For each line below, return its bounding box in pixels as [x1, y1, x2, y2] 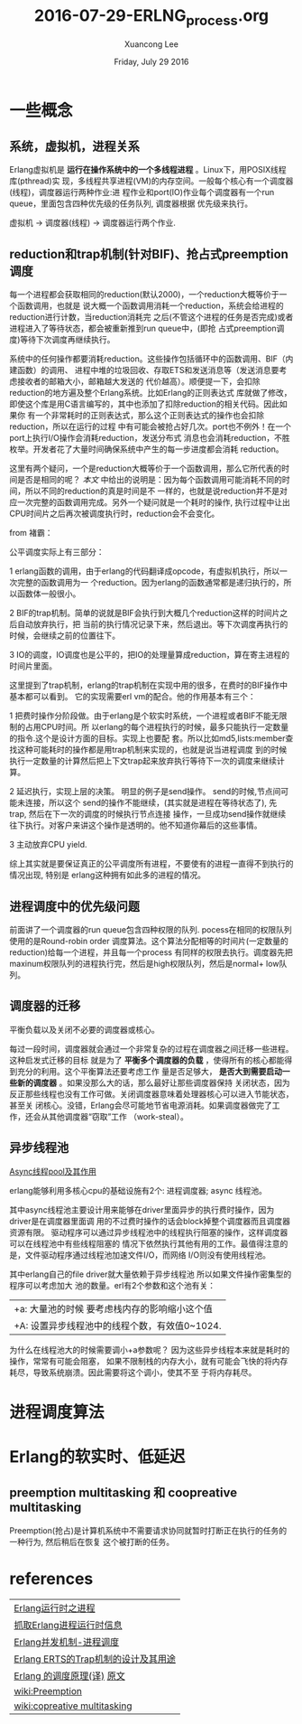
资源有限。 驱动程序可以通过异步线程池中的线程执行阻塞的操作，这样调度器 [9, 1226, 288, 1238]
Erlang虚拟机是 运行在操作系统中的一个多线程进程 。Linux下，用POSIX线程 [9, 164, 287, 175]
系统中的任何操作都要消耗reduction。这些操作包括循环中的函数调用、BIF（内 [9, 353, 294, 364]
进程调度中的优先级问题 [9, 898, 140, 914]
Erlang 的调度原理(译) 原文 [14, 1669, 126, 1682]
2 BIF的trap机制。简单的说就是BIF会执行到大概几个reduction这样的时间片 [9, 607, 280, 619]
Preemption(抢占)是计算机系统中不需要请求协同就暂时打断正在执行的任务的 [9, 1524, 287, 1536]
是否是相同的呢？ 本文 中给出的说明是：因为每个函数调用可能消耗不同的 [16, 474, 282, 485]
